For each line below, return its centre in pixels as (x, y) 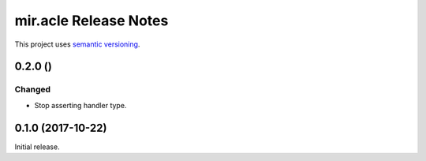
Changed (33, 89)
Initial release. (37, 147)
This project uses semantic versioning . (77, 44)
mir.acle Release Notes (92, 21)
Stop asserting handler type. (80, 105)
